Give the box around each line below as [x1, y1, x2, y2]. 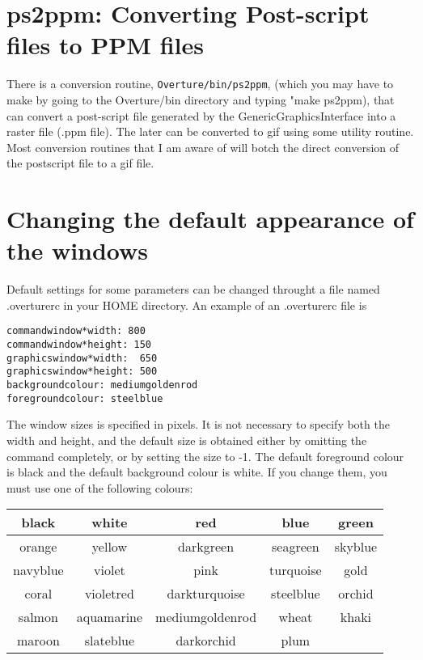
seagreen [271, 537, 319, 556]
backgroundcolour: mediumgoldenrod [6, 379, 198, 391]
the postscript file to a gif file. [6, 154, 154, 171]
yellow [91, 537, 127, 556]
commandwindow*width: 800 [6, 325, 146, 337]
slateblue [84, 631, 135, 650]
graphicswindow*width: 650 [6, 352, 158, 364]
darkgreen [178, 537, 235, 556]
